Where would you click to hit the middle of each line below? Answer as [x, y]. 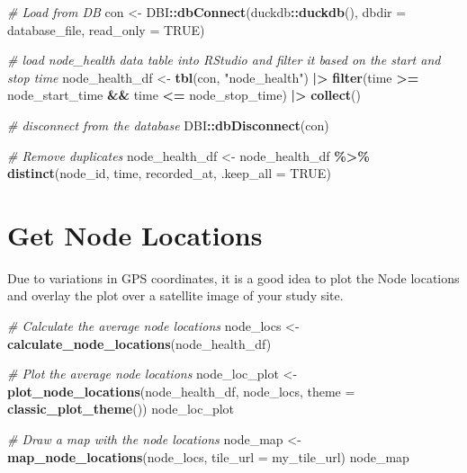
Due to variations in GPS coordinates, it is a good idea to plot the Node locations [233, 277]
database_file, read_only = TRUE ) [106, 29]
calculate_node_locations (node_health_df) [139, 343]
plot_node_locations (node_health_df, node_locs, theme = [181, 391]
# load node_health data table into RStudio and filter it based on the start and [224, 60]
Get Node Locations [135, 234]
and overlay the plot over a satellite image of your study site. [175, 295]
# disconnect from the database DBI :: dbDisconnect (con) [168, 125]
